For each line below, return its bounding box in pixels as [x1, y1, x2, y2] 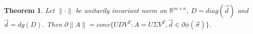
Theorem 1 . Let [4, 5, 55, 15]
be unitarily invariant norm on [75, 5, 167, 15]
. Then [42, 19, 62, 29]
